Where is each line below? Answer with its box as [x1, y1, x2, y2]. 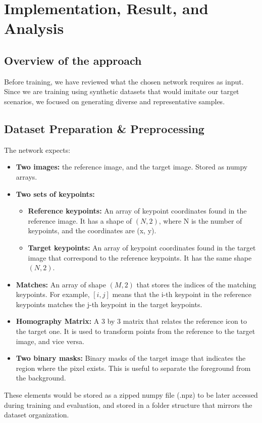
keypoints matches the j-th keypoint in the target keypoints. [16, 299, 202, 309]
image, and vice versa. [16, 335, 84, 346]
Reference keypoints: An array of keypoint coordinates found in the [28, 205, 247, 216]
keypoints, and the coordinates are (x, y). [28, 225, 156, 236]
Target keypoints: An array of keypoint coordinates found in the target [28, 242, 256, 252]
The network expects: [4, 144, 71, 155]
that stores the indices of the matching [136, 279, 256, 289]
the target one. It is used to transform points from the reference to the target [16, 326, 255, 336]
